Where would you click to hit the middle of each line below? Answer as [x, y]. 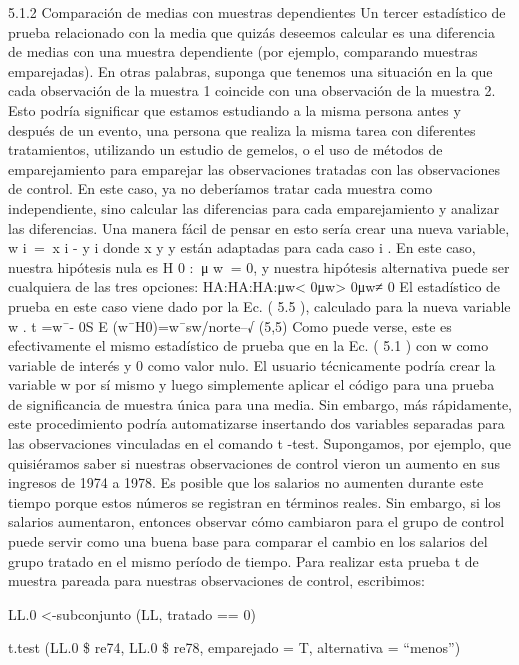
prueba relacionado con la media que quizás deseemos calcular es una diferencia [251, 31]
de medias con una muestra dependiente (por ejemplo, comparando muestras [243, 51]
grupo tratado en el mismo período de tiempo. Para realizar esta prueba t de [243, 560]
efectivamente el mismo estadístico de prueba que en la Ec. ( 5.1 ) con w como [248, 345]
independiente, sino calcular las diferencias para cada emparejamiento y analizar [254, 207]
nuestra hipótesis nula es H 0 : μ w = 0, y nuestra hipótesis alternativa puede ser [259, 266]
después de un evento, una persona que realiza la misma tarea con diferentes [242, 129]
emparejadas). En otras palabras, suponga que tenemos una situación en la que [250, 70]
